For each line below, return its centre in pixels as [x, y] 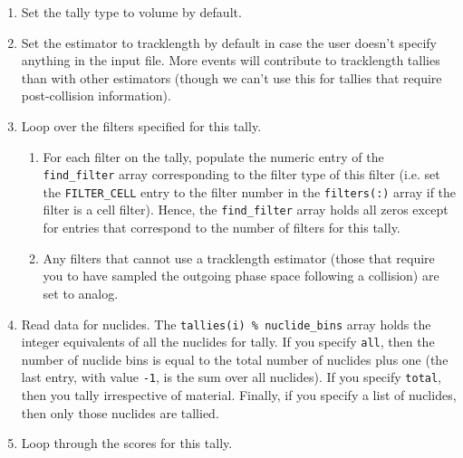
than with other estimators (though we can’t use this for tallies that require [231, 77]
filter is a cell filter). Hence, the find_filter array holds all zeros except [246, 210]
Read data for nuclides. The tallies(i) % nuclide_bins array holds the [226, 324]
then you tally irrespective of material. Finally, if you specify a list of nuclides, [239, 395]
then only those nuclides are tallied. [120, 412]
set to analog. [81, 293]
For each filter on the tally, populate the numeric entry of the [213, 156]
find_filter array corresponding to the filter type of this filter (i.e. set [241, 174]
